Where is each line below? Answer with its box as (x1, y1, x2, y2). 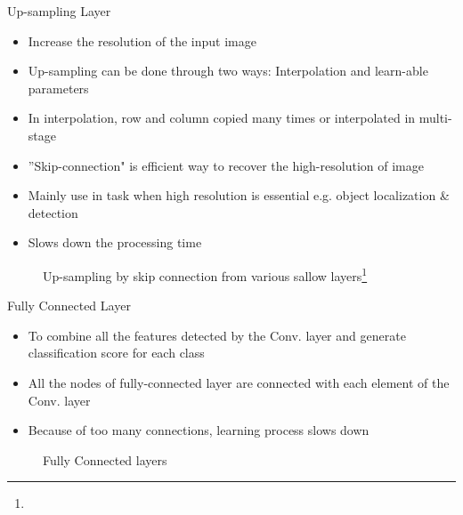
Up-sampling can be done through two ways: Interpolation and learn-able (28, 61, 428, 80)
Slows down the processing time (28, 233, 202, 252)
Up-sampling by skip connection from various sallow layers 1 (43, 263, 368, 285)
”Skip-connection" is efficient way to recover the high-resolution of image (28, 156, 424, 174)
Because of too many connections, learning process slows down (28, 421, 370, 439)
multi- (418, 109, 452, 127)
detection (28, 203, 78, 221)
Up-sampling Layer (7, 2, 111, 20)
